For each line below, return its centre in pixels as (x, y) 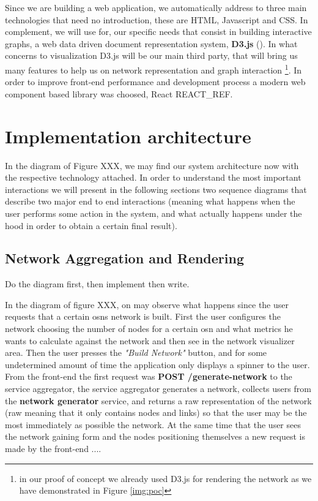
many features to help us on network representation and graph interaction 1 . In (153, 69)
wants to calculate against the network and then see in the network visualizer (150, 340)
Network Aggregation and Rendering (124, 258)
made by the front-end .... (53, 449)
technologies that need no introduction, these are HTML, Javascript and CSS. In (157, 19)
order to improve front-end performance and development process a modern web (155, 82)
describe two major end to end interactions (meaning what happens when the (150, 201)
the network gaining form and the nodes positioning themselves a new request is (155, 436)
